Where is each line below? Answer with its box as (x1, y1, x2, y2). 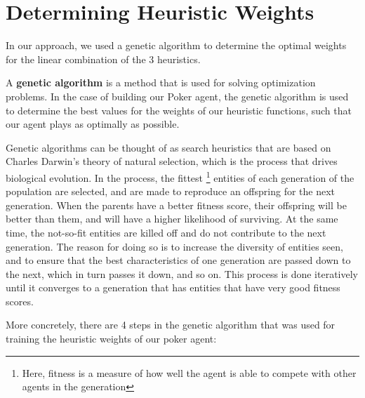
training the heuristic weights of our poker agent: (6, 331, 217, 346)
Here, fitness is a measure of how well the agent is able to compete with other (22, 365, 357, 380)
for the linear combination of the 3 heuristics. (6, 51, 201, 66)
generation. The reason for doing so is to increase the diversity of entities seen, (6, 239, 343, 253)
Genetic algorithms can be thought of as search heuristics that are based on (6, 140, 331, 154)
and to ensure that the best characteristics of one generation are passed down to (6, 253, 351, 267)
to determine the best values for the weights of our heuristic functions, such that (6, 102, 352, 117)
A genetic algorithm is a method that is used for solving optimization (6, 75, 316, 90)
